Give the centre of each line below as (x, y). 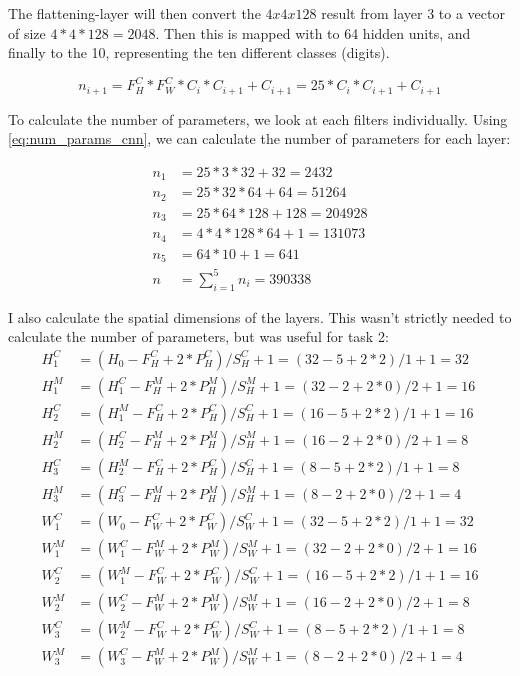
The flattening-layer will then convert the (134, 13)
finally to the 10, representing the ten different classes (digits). (199, 52)
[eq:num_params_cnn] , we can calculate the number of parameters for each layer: (259, 138)
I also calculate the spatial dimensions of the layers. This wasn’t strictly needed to (260, 316)
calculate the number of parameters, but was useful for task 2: (198, 336)
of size (27, 32)
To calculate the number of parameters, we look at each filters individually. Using (258, 118)
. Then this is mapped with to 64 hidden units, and (313, 32)
